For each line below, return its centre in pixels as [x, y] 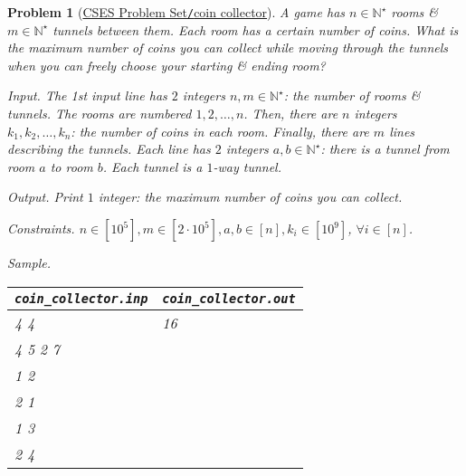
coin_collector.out [229, 298]
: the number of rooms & [352, 95]
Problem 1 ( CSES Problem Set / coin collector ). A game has [176, 12]
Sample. [29, 262]
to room [71, 166]
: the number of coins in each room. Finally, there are [220, 131]
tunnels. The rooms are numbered [100, 114]
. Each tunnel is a [152, 166]
